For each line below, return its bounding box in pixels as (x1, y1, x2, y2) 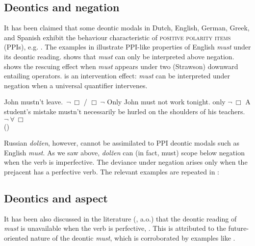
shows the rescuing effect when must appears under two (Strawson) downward (4, 61, 238, 71)
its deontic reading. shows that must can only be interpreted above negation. (4, 51, 234, 61)
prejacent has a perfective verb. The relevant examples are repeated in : (4, 166, 220, 176)
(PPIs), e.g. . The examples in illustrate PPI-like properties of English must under (4, 42, 251, 52)
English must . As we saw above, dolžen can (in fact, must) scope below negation (4, 147, 245, 157)
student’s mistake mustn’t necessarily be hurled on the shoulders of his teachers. (4, 106, 245, 116)
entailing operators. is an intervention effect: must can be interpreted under (4, 71, 230, 81)
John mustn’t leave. (4, 97, 63, 107)
